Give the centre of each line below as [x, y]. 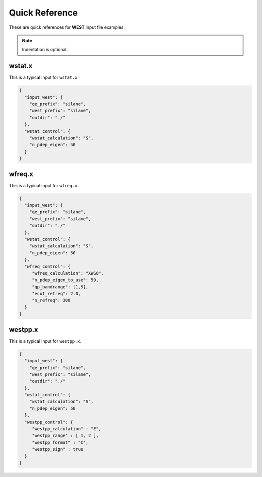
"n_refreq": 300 [51, 300]
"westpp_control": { [49, 422]
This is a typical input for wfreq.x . [44, 185]
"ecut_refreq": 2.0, [56, 294]
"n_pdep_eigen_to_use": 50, [65, 280]
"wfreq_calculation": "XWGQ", [68, 273]
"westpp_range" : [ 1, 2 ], [65, 436]
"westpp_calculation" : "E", [66, 429]
